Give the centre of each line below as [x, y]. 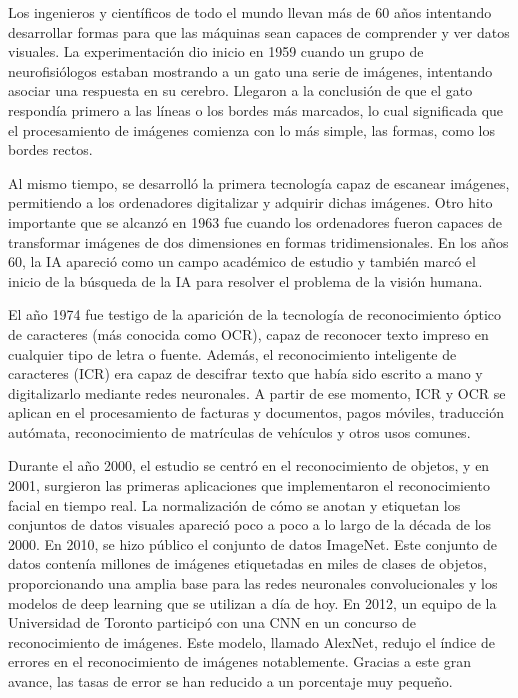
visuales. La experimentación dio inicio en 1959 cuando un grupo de [216, 51]
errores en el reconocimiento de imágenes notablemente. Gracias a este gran [239, 661]
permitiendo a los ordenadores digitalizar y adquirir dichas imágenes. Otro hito [250, 202]
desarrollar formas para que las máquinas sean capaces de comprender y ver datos [259, 31]
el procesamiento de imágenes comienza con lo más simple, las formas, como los [252, 129]
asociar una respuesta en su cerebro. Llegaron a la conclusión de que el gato [240, 90]
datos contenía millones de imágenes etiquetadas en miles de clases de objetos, [247, 563]
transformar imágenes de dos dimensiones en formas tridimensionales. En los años [258, 241]
